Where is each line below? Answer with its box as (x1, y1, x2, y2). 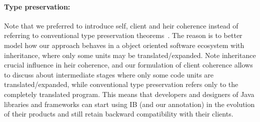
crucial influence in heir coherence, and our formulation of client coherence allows (4, 59, 253, 70)
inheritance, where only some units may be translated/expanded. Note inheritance (4, 49, 256, 60)
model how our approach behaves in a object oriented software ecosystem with (4, 39, 244, 50)
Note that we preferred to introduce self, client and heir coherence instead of (4, 20, 238, 30)
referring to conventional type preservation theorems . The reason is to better (4, 30, 242, 40)
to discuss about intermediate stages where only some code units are (4, 69, 214, 79)
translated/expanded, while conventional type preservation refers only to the (4, 79, 238, 89)
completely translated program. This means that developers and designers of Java (4, 88, 254, 99)
